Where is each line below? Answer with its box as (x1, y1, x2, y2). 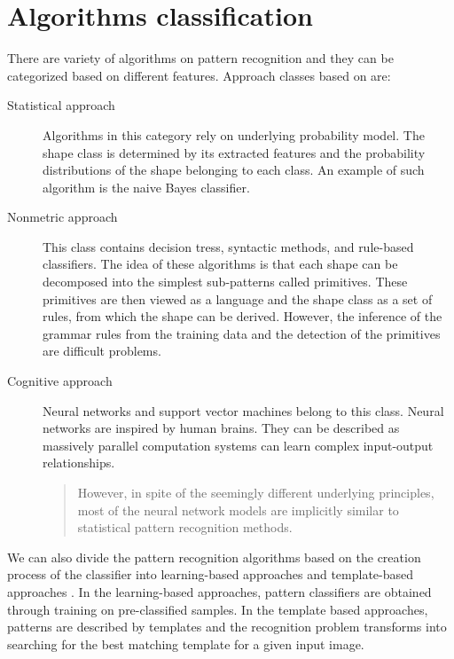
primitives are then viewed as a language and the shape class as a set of (43, 289, 433, 308)
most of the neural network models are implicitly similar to (77, 500, 399, 519)
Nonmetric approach (7, 208, 118, 226)
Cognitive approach (7, 372, 113, 390)
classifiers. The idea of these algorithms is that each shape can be (43, 255, 398, 273)
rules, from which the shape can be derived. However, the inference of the (43, 307, 442, 326)
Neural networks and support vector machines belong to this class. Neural (43, 401, 444, 420)
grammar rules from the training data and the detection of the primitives (43, 324, 441, 342)
